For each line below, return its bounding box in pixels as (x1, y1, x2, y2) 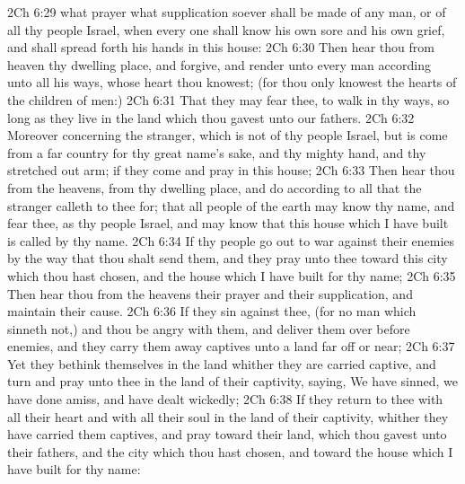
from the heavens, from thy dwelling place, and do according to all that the (7, 178, 422, 197)
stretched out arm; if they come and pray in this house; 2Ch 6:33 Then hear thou (7, 161, 455, 180)
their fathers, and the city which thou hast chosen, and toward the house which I (7, 442, 453, 461)
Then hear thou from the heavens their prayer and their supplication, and (7, 284, 413, 303)
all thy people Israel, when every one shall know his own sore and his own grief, (7, 20, 445, 39)
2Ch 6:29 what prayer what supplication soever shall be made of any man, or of (7, 3, 446, 21)
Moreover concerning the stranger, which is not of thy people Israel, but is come (7, 126, 448, 145)
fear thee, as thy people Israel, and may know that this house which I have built (7, 214, 449, 233)
